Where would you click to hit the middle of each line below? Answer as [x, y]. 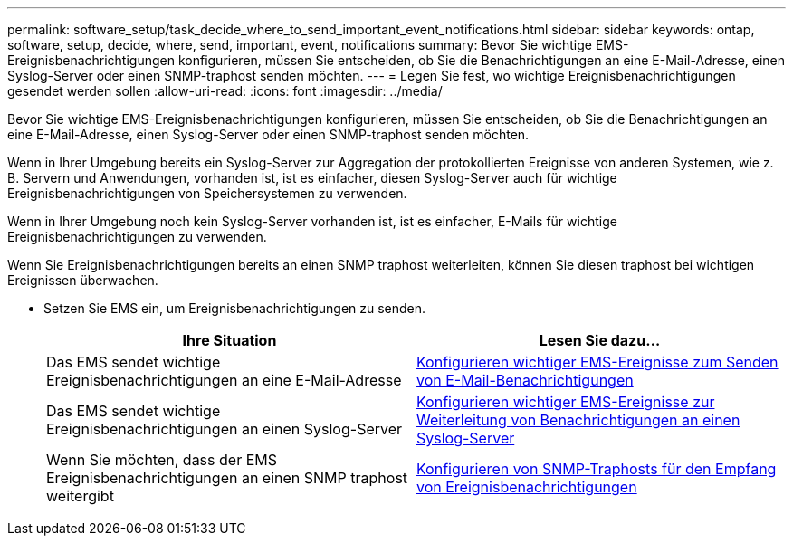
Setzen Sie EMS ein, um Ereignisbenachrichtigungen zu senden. [235, 308]
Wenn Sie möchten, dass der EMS [162, 460]
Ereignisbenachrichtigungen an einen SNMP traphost [227, 478]
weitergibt [80, 496]
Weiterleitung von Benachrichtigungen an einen [578, 420]
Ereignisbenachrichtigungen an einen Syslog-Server [225, 429]
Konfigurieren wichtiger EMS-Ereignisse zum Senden [597, 362]
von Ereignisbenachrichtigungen [527, 487]
